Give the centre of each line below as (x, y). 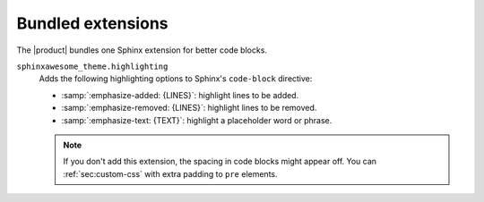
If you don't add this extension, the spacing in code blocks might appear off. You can (220, 162)
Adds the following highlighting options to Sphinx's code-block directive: (176, 79)
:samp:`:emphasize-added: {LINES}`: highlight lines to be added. (180, 95)
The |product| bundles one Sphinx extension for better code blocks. (142, 50)
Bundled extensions (92, 23)
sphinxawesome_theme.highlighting (92, 66)
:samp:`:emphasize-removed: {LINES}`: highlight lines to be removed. (189, 108)
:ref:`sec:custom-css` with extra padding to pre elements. (170, 173)
